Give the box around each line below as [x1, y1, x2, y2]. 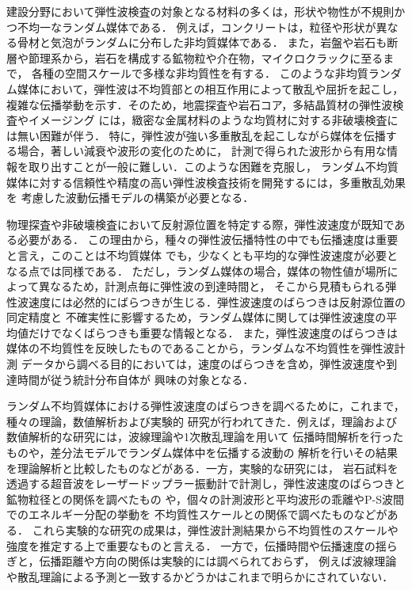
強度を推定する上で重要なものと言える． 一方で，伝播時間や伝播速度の [6, 537, 376, 554]
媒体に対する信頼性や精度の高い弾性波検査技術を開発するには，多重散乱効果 [6, 173, 406, 190]
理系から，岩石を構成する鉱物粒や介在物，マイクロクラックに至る [39, 49, 383, 66]
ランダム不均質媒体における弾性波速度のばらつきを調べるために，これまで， [6, 398, 405, 414]
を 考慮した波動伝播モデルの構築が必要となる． [6, 189, 254, 206]
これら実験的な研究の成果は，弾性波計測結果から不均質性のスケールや [32, 522, 399, 538]
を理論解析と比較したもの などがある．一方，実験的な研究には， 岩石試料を [6, 459, 399, 476]
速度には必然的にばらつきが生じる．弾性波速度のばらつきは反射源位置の [28, 293, 406, 310]
